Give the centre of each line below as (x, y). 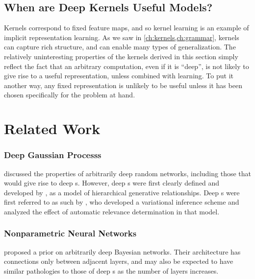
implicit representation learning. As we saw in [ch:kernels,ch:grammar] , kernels (122, 37)
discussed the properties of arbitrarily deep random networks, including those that (127, 173)
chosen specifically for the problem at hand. (70, 95)
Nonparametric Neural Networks (70, 233)
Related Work (52, 128)
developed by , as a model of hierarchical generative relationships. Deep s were (122, 192)
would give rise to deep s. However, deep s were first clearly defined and (112, 183)
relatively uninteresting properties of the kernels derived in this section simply (121, 56)
